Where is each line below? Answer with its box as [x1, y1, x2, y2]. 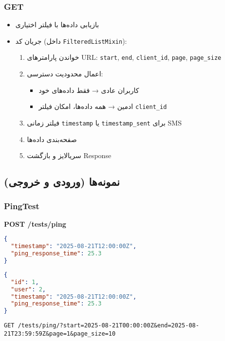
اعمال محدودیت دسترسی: [27, 69, 103, 79]
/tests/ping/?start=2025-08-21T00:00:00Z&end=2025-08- [18, 322, 199, 329]
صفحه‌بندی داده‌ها [27, 134, 77, 144]
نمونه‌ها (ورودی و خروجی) [4, 174, 120, 189]
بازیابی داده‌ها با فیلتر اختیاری [15, 19, 99, 30]
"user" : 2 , [11, 286, 46, 293]
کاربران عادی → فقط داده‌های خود [38, 85, 139, 95]
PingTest [4, 199, 39, 212]
